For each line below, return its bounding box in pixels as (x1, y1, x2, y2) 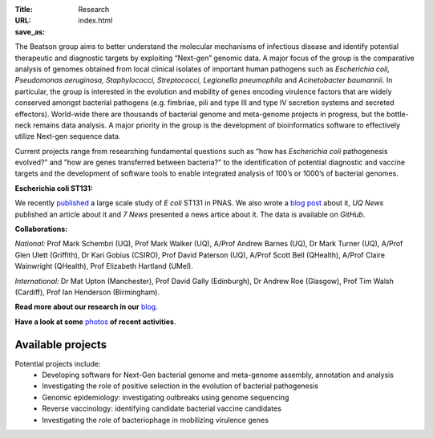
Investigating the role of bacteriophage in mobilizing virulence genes (42, 415, 269, 424)
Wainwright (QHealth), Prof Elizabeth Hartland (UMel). (14, 262, 194, 271)
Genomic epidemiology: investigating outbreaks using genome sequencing (42, 392, 289, 402)
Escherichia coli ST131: (14, 183, 94, 193)
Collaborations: (14, 225, 68, 234)
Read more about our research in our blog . (14, 302, 158, 312)
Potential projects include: (14, 359, 101, 368)
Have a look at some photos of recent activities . (14, 317, 176, 326)
